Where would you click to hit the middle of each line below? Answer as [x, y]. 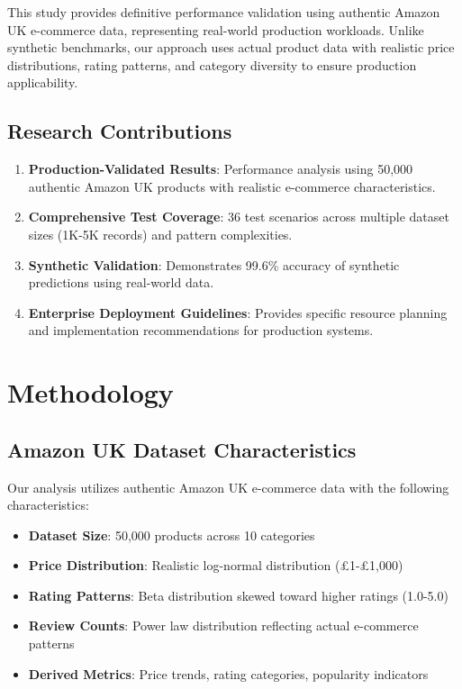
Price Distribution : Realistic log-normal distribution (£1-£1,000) [216, 565]
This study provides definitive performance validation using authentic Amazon [224, 12]
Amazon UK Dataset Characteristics [182, 449]
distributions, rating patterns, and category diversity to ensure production [212, 64]
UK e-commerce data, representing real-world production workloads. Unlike [216, 29]
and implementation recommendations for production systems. [201, 330]
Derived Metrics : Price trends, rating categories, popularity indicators [228, 673]
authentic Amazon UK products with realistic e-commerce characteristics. [232, 186]
